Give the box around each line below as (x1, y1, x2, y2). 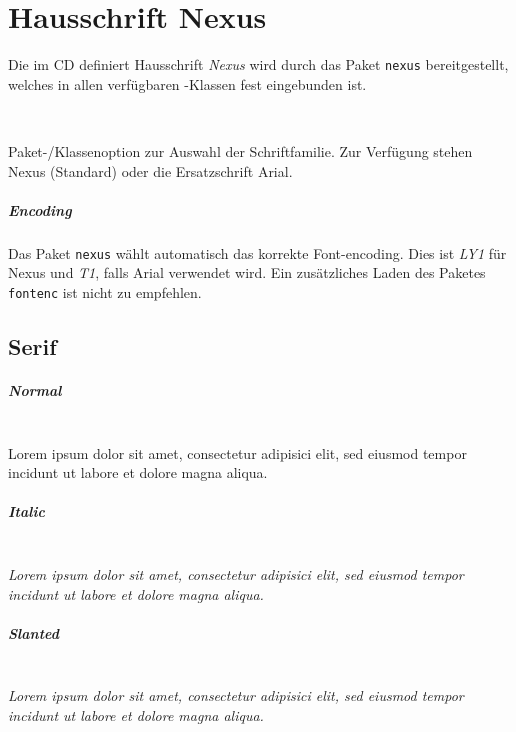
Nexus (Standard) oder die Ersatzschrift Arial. (8, 160, 293, 181)
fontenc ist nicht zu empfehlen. (8, 281, 202, 302)
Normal (8, 380, 62, 400)
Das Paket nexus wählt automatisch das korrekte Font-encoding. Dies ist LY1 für (8, 242, 507, 263)
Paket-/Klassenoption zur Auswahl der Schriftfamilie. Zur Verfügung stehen (8, 140, 473, 161)
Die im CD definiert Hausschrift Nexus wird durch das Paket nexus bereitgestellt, (8, 54, 509, 75)
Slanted (8, 622, 59, 643)
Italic (8, 501, 45, 522)
